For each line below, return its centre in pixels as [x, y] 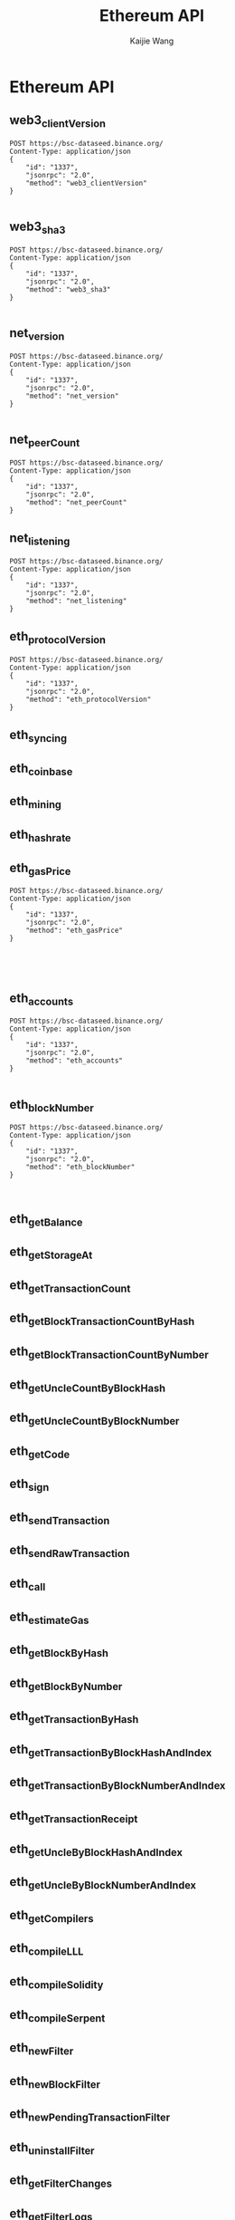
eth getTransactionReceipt [74, 1817]
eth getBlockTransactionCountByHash [102, 1319]
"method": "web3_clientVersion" [86, 183]
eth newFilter [42, 2049]
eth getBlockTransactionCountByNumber [109, 1352]
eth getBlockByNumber [66, 1684]
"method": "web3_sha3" [68, 289]
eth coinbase [41, 769]
